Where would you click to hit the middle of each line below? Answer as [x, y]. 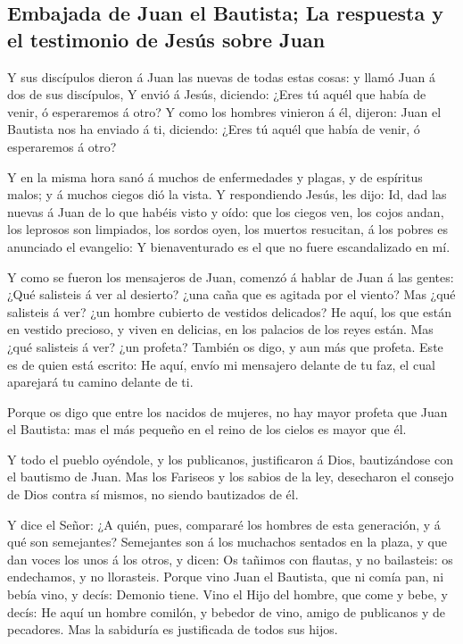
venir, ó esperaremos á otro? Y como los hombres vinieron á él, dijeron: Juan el [224, 111]
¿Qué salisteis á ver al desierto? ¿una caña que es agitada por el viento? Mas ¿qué [231, 294]
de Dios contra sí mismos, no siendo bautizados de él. [153, 494]
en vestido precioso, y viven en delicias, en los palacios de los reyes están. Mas [220, 329]
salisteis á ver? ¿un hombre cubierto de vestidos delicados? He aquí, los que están [230, 311]
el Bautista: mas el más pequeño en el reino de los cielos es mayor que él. [207, 429]
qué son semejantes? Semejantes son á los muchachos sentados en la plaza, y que [227, 542]
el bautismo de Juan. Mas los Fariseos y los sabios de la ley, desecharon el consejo [231, 477]
